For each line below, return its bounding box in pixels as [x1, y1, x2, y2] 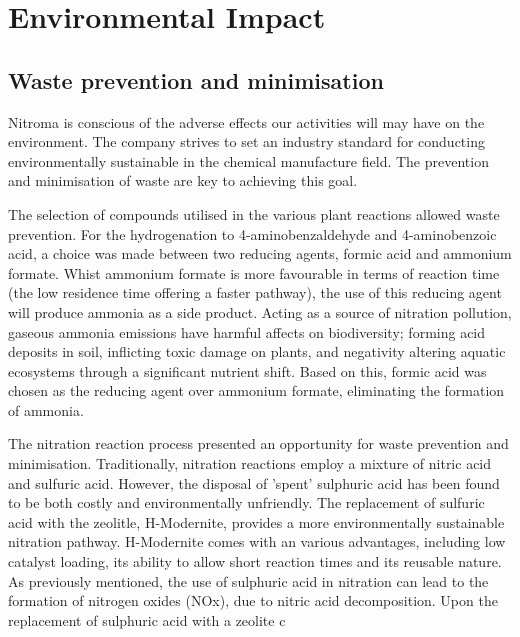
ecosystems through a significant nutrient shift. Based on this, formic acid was [8, 360, 487, 381]
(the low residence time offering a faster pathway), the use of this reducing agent [8, 282, 502, 303]
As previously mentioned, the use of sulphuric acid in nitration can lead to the [8, 570, 489, 591]
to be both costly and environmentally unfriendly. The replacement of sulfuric [8, 492, 485, 513]
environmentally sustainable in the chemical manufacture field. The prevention [8, 150, 489, 171]
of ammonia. [8, 399, 84, 420]
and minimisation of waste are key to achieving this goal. [8, 170, 358, 191]
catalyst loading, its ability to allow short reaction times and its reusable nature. [8, 551, 502, 572]
